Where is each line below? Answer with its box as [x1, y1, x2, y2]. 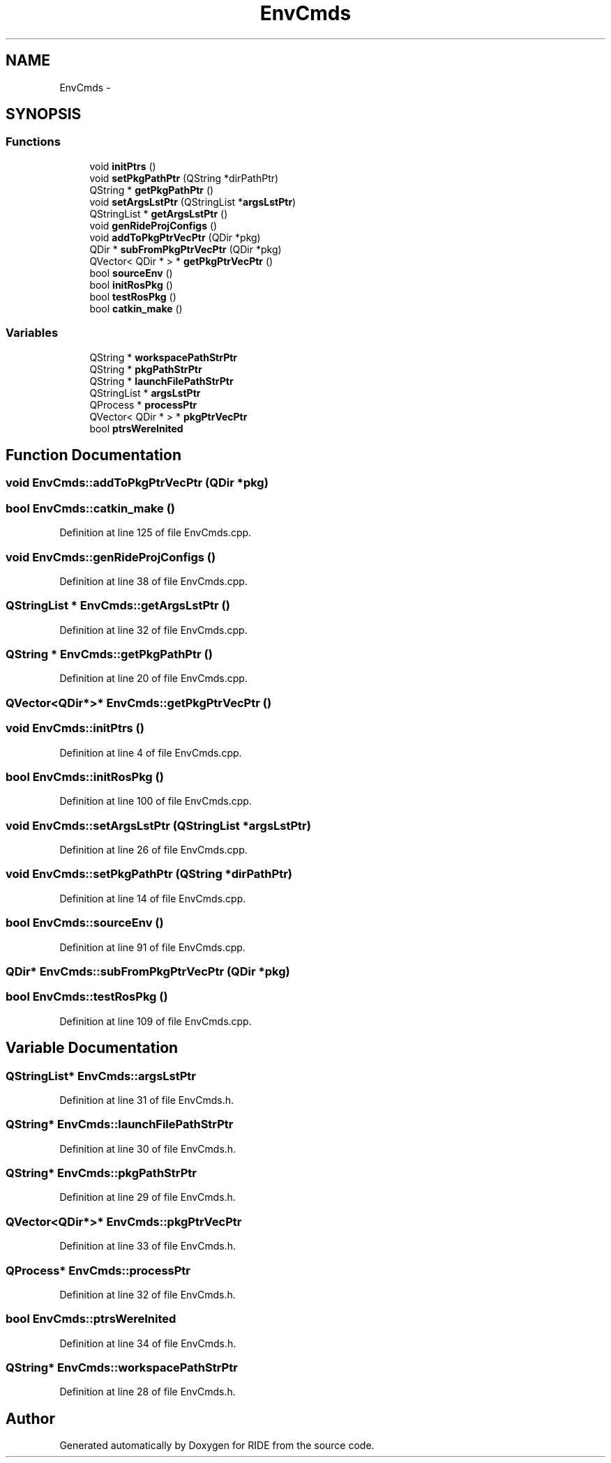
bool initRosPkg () [89, 278, 173, 291]
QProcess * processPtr [89, 398, 197, 411]
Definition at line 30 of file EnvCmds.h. [59, 1142, 236, 1155]
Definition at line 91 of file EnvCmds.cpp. [59, 941, 246, 953]
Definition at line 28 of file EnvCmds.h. [59, 1386, 236, 1398]
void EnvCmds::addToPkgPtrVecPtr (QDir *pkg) [6, 476, 269, 490]
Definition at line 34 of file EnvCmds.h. [59, 1337, 236, 1349]
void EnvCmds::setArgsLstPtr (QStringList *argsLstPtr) [6, 818, 311, 833]
